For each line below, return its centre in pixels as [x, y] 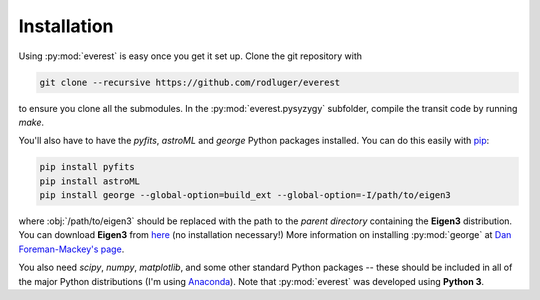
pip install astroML [89, 181]
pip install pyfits [87, 167]
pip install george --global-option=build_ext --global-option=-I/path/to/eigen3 [245, 195]
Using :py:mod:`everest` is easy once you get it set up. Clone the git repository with [190, 56]
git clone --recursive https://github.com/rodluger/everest [190, 82]
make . [31, 122]
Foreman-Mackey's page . [71, 249]
